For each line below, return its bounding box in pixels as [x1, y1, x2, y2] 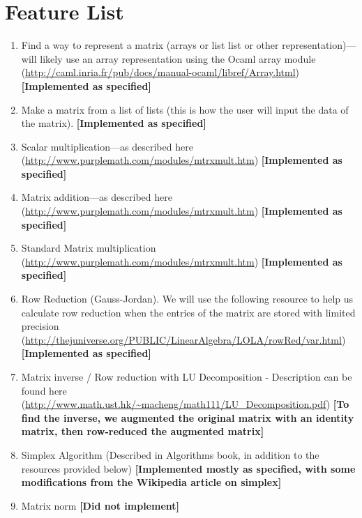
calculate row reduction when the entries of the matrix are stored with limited [21, 305, 356, 319]
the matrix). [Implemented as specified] [21, 116, 206, 130]
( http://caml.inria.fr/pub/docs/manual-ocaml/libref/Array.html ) [21, 65, 300, 79]
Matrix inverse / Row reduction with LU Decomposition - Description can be [21, 370, 352, 383]
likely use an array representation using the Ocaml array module [40, 51, 316, 66]
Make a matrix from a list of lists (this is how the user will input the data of [21, 102, 349, 116]
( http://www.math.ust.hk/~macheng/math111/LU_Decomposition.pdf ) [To [21, 397, 349, 411]
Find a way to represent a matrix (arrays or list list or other [21, 38, 279, 52]
